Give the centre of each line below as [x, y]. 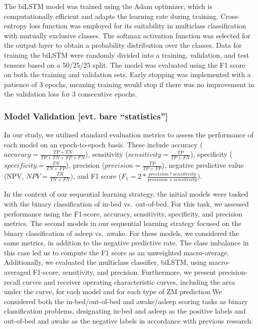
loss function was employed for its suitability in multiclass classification [137, 26]
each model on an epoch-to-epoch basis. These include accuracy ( [103, 144]
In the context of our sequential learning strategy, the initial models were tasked [126, 194]
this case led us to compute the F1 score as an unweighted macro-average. [117, 252]
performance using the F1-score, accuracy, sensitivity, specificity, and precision [123, 213]
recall [12, 281]
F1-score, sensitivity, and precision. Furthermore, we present [124, 272]
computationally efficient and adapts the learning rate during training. [111, 16]
